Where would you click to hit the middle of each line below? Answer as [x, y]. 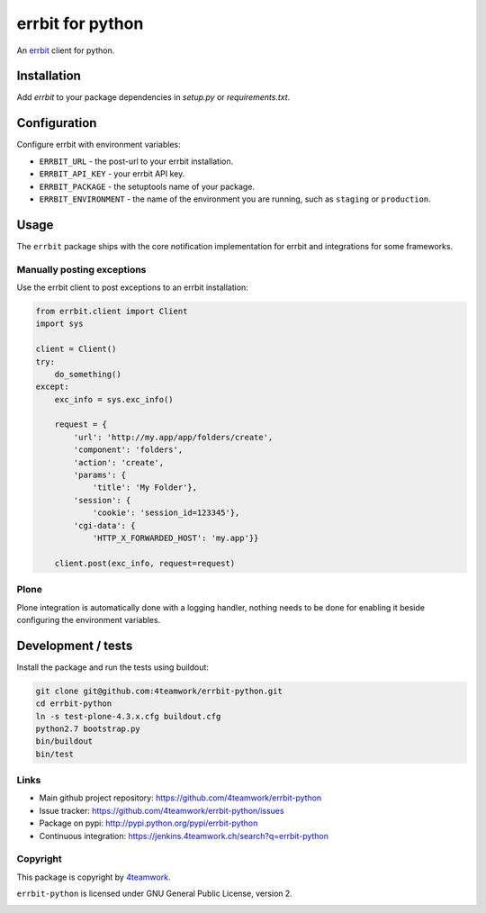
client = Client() [76, 349]
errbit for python [80, 23]
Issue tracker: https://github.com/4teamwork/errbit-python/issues [162, 810]
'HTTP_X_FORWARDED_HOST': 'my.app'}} [175, 538]
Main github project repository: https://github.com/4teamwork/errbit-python [180, 798]
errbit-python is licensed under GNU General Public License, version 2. [154, 894]
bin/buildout [64, 741]
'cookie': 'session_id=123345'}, [166, 513]
